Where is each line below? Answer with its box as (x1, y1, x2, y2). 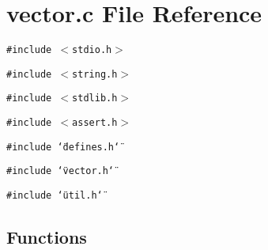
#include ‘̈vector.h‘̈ (6, 165, 115, 177)
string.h (72, 68, 118, 80)
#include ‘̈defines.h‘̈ (6, 141, 120, 153)
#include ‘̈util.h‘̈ (6, 190, 103, 202)
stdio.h (72, 44, 112, 56)
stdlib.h (72, 93, 118, 104)
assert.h (72, 117, 118, 129)
